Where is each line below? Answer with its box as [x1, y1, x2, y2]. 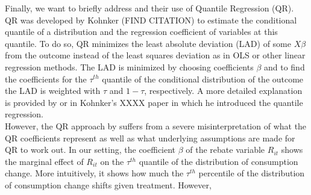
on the [100, 155, 124, 167]
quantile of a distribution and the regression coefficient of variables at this [5, 25, 278, 38]
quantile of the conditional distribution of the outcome [102, 72, 304, 85]
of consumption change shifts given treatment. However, [5, 178, 212, 191]
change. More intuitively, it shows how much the [5, 167, 184, 179]
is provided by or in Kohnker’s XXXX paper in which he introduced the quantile [5, 96, 303, 108]
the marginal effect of [5, 155, 84, 167]
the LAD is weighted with [5, 84, 101, 97]
